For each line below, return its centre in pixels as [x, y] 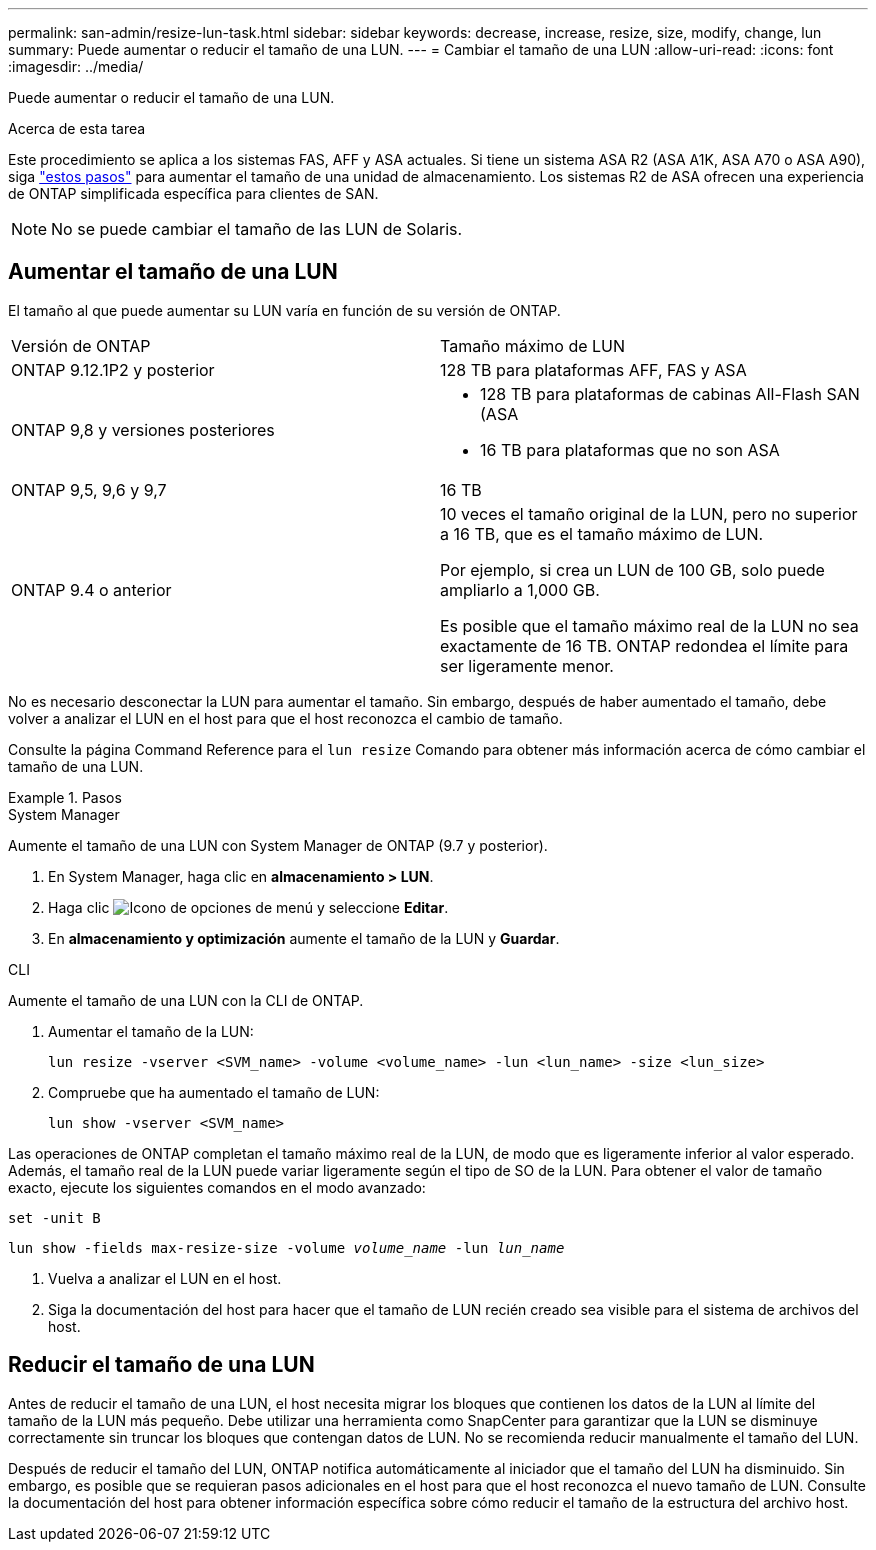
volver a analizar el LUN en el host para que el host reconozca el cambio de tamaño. [285, 718]
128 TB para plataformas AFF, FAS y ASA [593, 369]
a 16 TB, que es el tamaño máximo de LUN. [602, 533]
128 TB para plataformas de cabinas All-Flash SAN [670, 393]
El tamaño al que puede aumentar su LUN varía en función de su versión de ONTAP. [284, 310]
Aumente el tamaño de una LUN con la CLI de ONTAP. [186, 1000]
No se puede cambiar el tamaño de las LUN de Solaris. [257, 229]
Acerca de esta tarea [77, 128]
